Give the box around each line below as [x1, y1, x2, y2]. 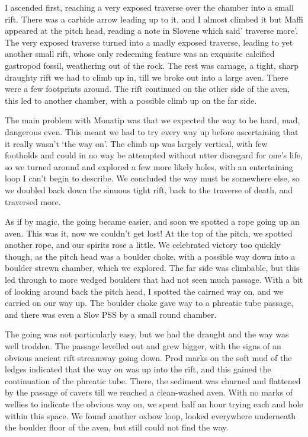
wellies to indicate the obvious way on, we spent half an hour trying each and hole [5, 398, 303, 410]
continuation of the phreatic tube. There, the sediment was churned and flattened [5, 374, 301, 387]
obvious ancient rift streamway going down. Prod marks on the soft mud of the [5, 351, 292, 363]
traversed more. [5, 195, 61, 208]
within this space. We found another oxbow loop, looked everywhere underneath [5, 409, 296, 422]
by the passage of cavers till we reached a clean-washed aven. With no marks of [5, 386, 293, 398]
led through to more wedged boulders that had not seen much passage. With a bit [5, 273, 303, 286]
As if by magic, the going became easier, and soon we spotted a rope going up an [5, 215, 300, 228]
